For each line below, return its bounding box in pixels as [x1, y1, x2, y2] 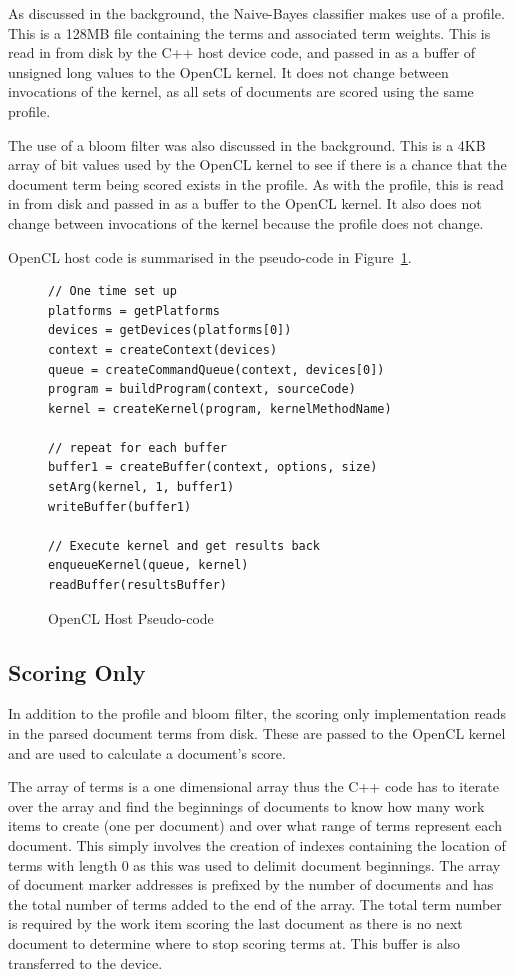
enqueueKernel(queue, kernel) [48, 558, 249, 573]
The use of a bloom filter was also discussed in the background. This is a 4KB [8, 134, 486, 155]
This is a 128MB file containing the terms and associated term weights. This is [8, 22, 491, 43]
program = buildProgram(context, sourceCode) [48, 382, 356, 397]
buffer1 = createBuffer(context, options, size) [48, 460, 378, 475]
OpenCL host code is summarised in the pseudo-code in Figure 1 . [8, 246, 412, 267]
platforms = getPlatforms [48, 303, 220, 318]
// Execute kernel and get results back [48, 538, 321, 553]
